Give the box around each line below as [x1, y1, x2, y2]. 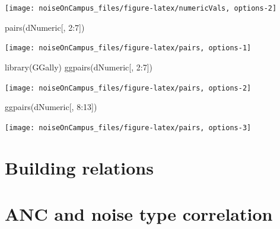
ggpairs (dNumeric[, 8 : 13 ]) [5, 101, 97, 113]
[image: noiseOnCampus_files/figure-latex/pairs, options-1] [5, 44, 252, 53]
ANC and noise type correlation [5, 201, 273, 225]
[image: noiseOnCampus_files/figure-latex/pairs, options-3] [5, 123, 252, 132]
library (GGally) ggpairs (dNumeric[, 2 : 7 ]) [5, 60, 153, 73]
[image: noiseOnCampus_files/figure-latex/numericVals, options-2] [5, 4, 277, 12]
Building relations [5, 155, 154, 179]
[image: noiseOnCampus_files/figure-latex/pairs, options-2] [5, 83, 252, 92]
